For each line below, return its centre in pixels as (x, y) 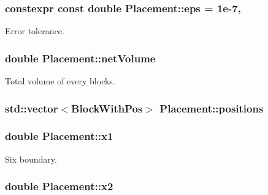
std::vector (32, 108)
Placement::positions (212, 108)
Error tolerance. (35, 31)
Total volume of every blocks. (60, 81)
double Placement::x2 (59, 186)
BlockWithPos (107, 108)
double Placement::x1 (59, 136)
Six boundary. (31, 159)
